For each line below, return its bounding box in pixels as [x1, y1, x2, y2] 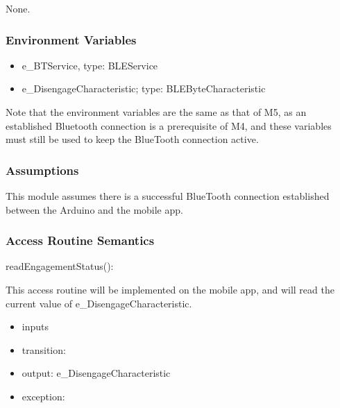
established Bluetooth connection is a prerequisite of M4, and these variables [6, 118, 332, 133]
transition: [22, 342, 66, 357]
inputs [22, 319, 49, 334]
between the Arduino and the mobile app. [6, 202, 183, 216]
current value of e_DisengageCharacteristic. [6, 296, 192, 310]
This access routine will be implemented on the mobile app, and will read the [6, 282, 334, 296]
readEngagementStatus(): [6, 259, 114, 273]
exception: [22, 389, 65, 403]
